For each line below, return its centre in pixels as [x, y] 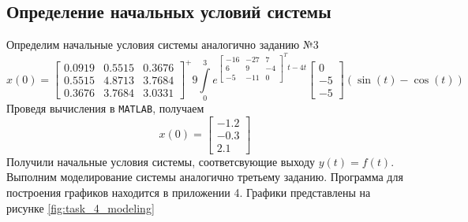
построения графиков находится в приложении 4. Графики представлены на [189, 192]
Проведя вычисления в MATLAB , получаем [105, 108]
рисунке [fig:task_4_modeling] [80, 207]
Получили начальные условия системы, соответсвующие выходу [161, 161]
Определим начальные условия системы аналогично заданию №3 [163, 44]
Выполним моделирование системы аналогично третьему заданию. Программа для [205, 177]
